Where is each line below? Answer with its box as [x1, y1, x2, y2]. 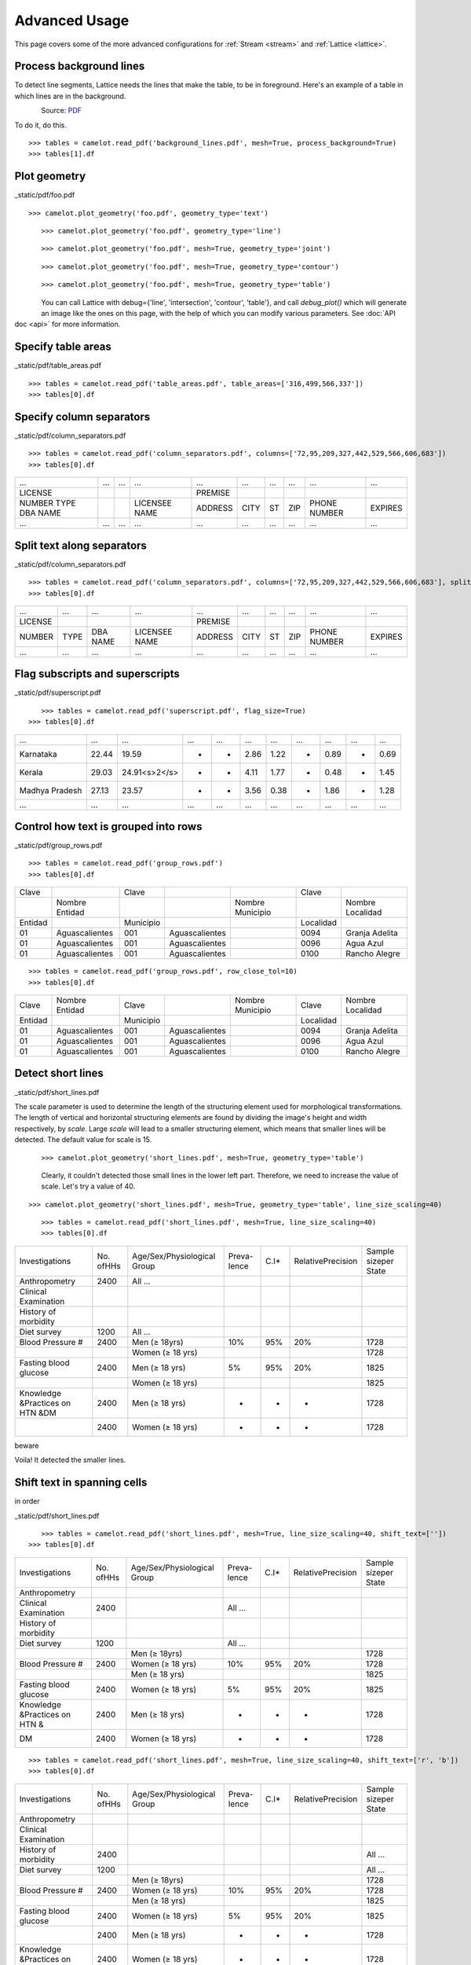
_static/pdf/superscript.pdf [14, 688, 101, 697]
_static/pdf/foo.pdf [14, 190, 75, 200]
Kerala [19, 766, 43, 777]
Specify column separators [14, 410, 151, 424]
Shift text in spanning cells [14, 1476, 148, 1489]
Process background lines [14, 60, 145, 73]
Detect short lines [14, 1067, 104, 1080]
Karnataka [19, 748, 58, 759]
